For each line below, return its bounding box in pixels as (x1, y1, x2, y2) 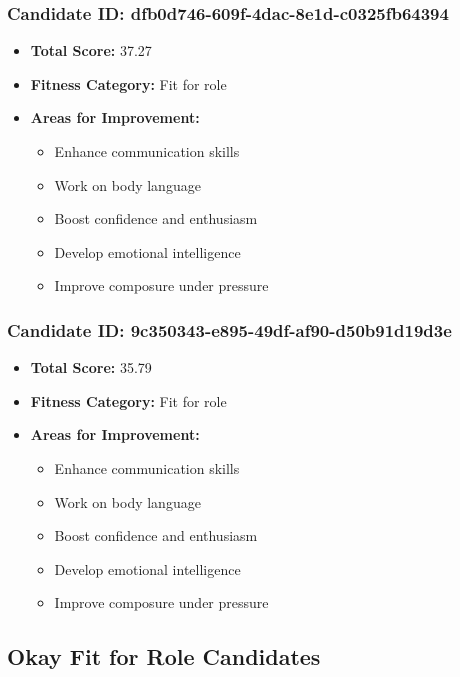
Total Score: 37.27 (30, 40, 152, 61)
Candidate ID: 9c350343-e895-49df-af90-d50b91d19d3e (7, 317, 452, 342)
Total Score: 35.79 (30, 357, 152, 378)
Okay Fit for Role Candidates (7, 641, 321, 672)
